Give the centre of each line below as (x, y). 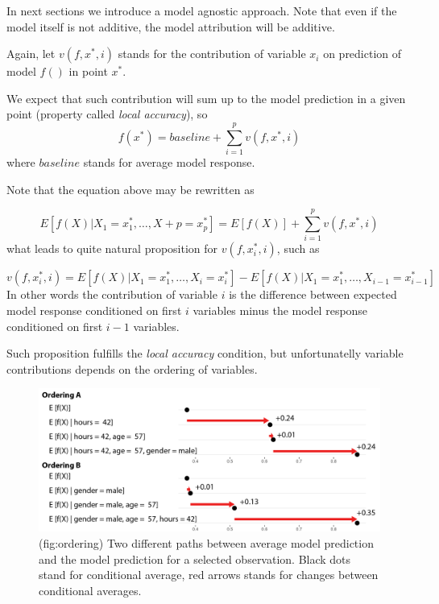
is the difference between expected (313, 294)
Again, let (31, 54)
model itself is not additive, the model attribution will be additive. (171, 26)
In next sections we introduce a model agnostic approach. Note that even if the (202, 10)
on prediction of (362, 54)
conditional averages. (90, 590)
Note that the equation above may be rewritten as (130, 189)
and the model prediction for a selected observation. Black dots (195, 558)
